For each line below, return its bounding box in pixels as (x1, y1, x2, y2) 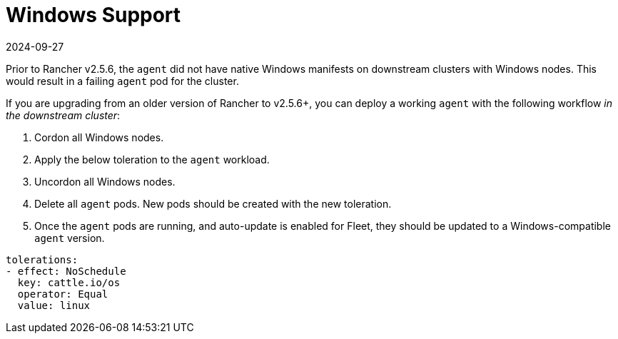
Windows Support (6, 3, 181, 27)
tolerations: (6, 253, 78, 265)
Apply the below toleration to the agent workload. (34, 153, 270, 166)
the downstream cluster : (6, 108, 121, 121)
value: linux (17, 299, 91, 311)
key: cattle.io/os (17, 276, 121, 288)
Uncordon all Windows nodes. (34, 175, 176, 188)
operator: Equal (17, 288, 108, 300)
